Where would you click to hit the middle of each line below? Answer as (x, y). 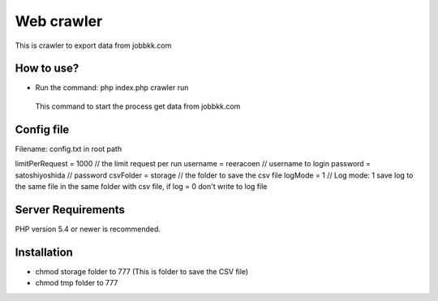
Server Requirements (70, 210)
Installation (44, 252)
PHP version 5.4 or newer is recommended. (88, 229)
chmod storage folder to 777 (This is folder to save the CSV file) (142, 271)
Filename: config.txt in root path (68, 148)
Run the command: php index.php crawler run (112, 88)
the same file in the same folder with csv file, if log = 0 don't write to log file (141, 186)
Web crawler (59, 21)
